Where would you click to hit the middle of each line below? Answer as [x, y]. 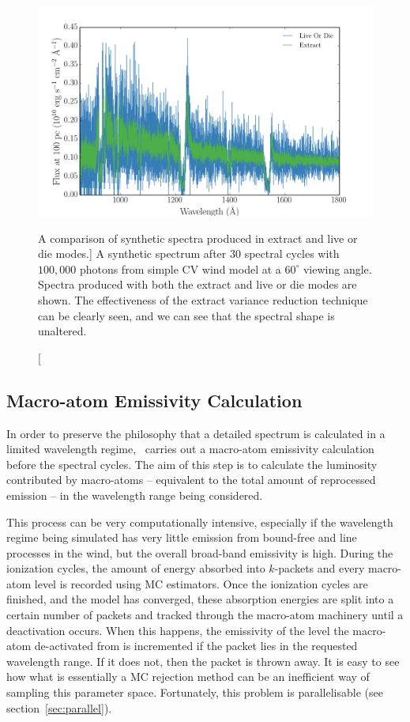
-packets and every [320, 568]
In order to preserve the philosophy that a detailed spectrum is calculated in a [196, 433]
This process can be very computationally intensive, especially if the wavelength [200, 522]
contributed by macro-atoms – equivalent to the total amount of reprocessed [191, 480]
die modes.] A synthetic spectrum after [132, 253]
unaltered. [62, 331]
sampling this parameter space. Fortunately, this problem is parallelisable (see [195, 692]
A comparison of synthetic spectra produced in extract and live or [198, 238]
